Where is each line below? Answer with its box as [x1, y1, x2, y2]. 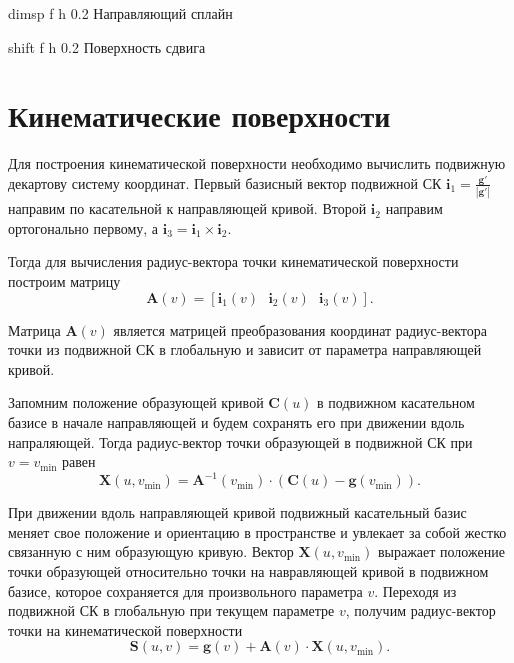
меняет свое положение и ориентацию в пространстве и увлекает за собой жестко [8, 521, 507, 542]
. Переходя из [374, 580, 457, 601]
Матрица [8, 319, 61, 340]
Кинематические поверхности [8, 95, 391, 136]
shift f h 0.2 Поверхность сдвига [8, 36, 206, 57]
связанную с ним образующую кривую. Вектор [8, 541, 294, 562]
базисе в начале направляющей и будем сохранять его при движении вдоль [8, 411, 465, 432]
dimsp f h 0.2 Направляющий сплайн [8, 3, 233, 23]
